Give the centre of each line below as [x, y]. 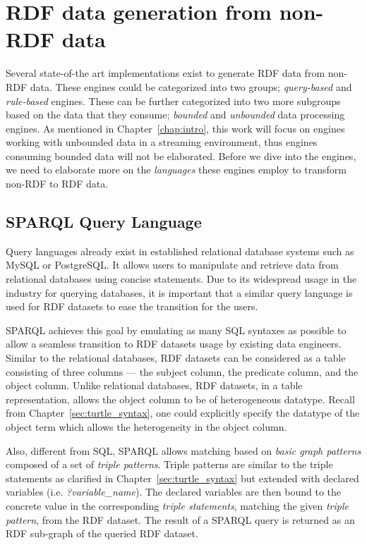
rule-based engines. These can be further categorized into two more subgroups [173, 100]
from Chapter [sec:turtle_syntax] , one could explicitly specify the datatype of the [183, 413]
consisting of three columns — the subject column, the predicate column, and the [182, 371]
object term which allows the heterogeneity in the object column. [146, 426]
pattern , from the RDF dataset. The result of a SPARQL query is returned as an [180, 519]
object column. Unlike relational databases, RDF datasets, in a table [154, 385]
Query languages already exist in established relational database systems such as [180, 251]
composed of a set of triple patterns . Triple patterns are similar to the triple [169, 464]
